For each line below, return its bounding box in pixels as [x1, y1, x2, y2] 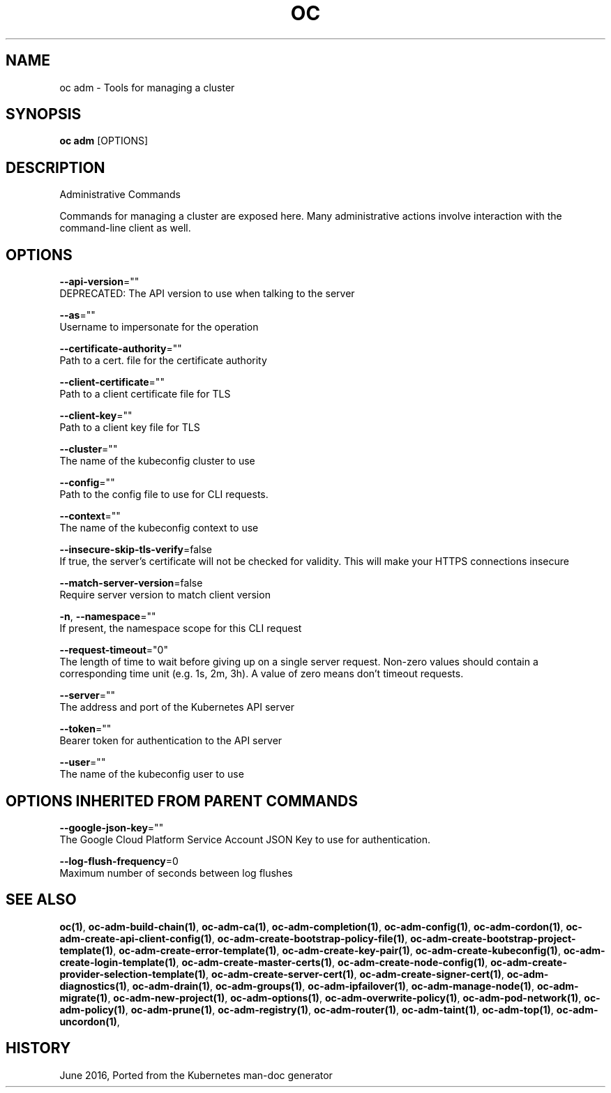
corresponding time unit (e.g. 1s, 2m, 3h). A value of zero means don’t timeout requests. [59, 668, 464, 680]
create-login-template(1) [59, 956, 176, 968]
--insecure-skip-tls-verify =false [59, 543, 212, 556]
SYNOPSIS [6, 105, 82, 123]
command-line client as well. [59, 222, 191, 234]
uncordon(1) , [59, 1015, 120, 1027]
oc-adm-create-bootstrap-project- [410, 932, 576, 944]
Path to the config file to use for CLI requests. [59, 488, 269, 501]
